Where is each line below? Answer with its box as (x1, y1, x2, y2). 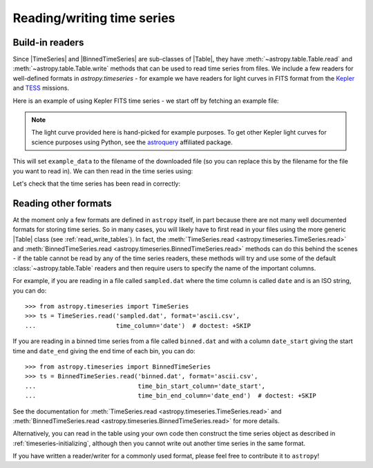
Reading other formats (12, 197, 112, 209)
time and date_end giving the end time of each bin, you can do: (12, 347, 196, 355)
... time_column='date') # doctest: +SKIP (25, 322, 251, 329)
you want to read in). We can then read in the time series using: (12, 166, 193, 175)
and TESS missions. (12, 84, 69, 92)
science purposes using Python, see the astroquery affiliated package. (31, 138, 233, 146)
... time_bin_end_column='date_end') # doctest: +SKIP (25, 392, 317, 400)
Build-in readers (12, 37, 84, 48)
